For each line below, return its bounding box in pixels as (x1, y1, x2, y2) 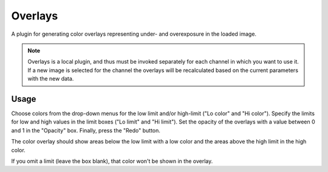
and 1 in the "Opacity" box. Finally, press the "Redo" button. (11, 127, 161, 134)
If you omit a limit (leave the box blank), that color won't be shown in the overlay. (11, 157, 213, 165)
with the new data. (27, 75, 74, 82)
